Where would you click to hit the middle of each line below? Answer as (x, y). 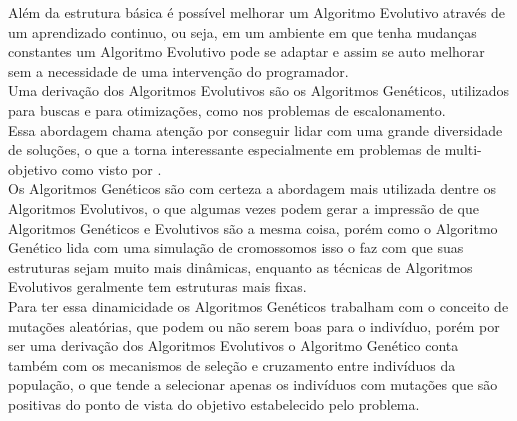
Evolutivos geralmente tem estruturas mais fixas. (157, 286)
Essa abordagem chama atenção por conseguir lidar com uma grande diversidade (255, 129)
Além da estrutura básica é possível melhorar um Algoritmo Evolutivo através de (257, 12)
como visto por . (111, 168)
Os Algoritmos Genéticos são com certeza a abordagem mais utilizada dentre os (252, 188)
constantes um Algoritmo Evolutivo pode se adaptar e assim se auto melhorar (246, 51)
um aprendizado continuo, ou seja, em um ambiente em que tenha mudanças (242, 31)
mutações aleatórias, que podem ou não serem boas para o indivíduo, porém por (254, 325)
